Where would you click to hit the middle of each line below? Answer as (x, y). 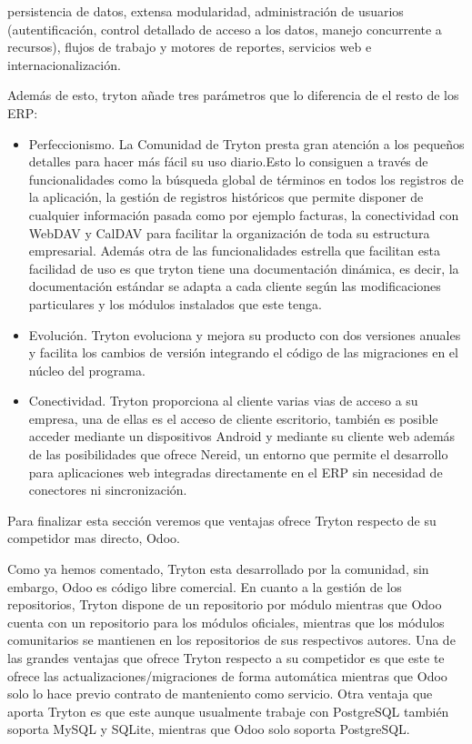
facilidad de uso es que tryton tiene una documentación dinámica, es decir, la (244, 268)
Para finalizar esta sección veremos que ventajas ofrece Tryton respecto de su (222, 520)
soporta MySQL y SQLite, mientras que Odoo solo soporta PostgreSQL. (209, 729)
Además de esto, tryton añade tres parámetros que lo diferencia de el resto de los (233, 95)
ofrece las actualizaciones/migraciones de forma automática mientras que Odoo (227, 675)
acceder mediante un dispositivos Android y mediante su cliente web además (242, 436)
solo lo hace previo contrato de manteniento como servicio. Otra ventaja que (220, 694)
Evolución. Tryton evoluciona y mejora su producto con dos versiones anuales (245, 334)
